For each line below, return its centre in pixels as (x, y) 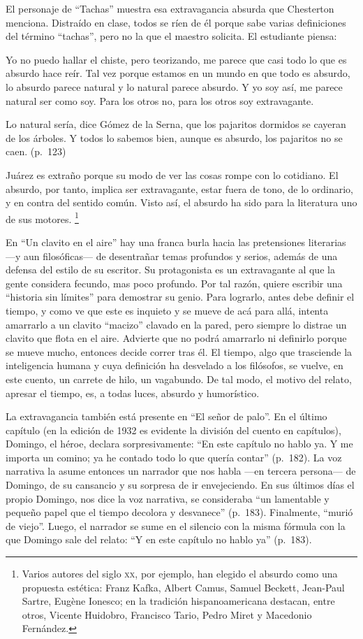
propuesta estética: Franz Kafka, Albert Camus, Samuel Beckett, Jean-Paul (183, 587)
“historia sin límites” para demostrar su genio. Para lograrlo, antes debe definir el (180, 297)
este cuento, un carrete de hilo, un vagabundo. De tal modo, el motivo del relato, (179, 379)
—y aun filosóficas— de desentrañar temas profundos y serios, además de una (172, 256)
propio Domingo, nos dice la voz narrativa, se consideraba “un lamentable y (168, 498)
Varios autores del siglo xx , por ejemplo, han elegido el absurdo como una (180, 574)
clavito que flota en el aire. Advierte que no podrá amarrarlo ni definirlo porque (176, 338)
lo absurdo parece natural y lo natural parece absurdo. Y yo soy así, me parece (174, 86)
